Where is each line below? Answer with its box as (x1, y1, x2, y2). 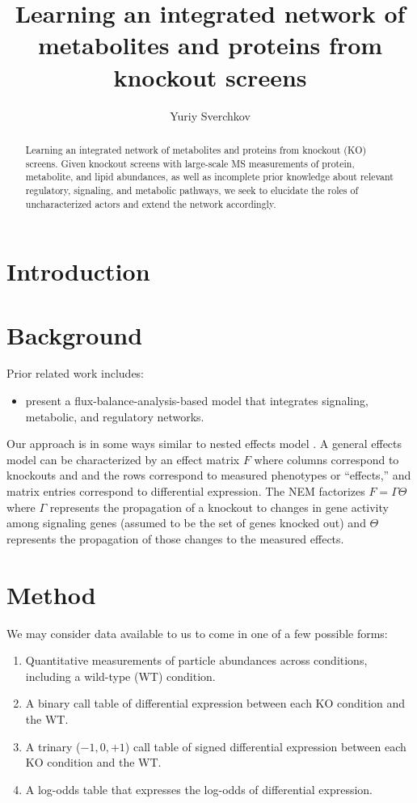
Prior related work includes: (6, 365, 145, 382)
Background (6, 318, 143, 351)
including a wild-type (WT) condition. (25, 667, 216, 684)
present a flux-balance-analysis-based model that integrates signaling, (25, 392, 369, 409)
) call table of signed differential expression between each (124, 737, 406, 754)
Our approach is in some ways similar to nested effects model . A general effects (6, 435, 402, 452)
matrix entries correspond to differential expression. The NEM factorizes (6, 483, 365, 500)
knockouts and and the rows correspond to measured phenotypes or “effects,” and (6, 467, 411, 484)
